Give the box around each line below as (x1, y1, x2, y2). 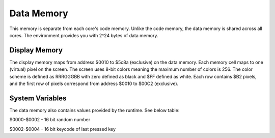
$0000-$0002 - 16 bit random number (9, 117, 91, 123)
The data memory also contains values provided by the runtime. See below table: (9, 107, 180, 113)
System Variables (9, 94, 67, 102)
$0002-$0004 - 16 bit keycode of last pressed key (9, 126, 116, 132)
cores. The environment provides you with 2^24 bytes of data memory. (9, 32, 158, 38)
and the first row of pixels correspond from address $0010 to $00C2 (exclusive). (9, 80, 179, 87)
